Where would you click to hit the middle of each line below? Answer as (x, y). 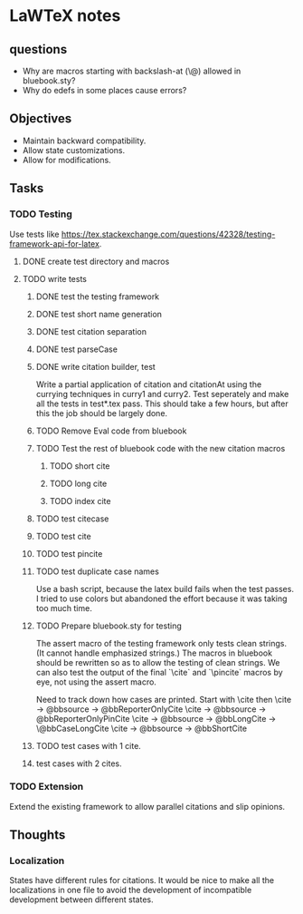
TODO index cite (80, 501)
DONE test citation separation (91, 331)
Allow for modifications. (66, 160)
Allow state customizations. (74, 150)
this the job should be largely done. (102, 413)
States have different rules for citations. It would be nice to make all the (142, 880)
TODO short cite (80, 466)
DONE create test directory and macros (96, 261)
